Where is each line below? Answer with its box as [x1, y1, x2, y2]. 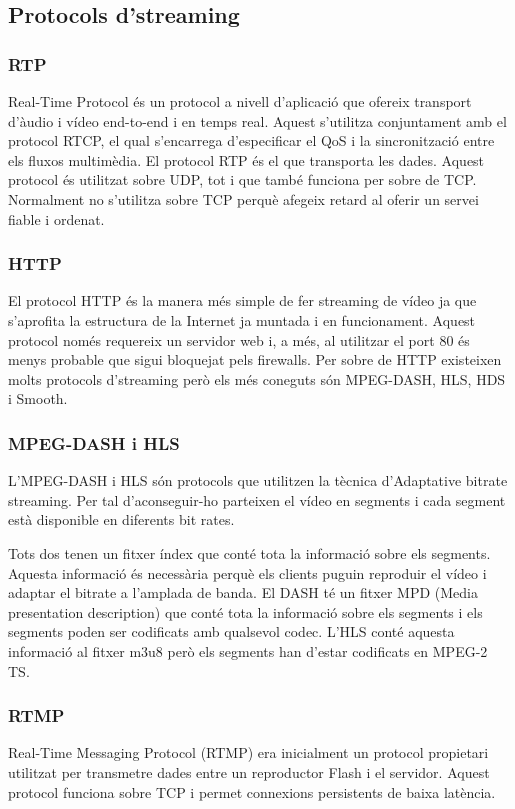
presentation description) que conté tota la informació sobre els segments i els [8, 601, 483, 622]
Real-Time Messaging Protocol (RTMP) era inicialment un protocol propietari [8, 742, 489, 763]
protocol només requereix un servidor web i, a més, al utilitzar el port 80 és [8, 329, 470, 350]
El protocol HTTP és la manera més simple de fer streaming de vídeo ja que [8, 290, 477, 311]
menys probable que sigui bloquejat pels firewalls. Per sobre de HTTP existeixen [8, 349, 502, 370]
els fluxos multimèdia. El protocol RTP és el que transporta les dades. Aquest [8, 149, 485, 170]
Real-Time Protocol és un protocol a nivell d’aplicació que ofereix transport [8, 91, 472, 111]
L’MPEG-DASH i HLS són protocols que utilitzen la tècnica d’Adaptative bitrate [8, 470, 508, 491]
